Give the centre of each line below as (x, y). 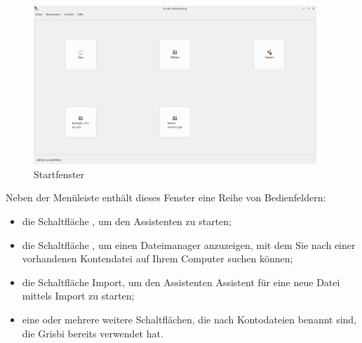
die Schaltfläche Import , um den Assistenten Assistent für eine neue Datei (181, 282)
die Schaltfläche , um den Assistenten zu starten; (127, 221)
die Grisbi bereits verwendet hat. (93, 333)
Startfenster (59, 174)
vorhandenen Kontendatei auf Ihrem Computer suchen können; (157, 258)
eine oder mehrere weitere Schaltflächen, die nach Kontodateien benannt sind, (189, 319)
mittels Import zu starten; (78, 296)
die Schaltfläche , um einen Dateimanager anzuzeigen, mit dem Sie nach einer (189, 244)
